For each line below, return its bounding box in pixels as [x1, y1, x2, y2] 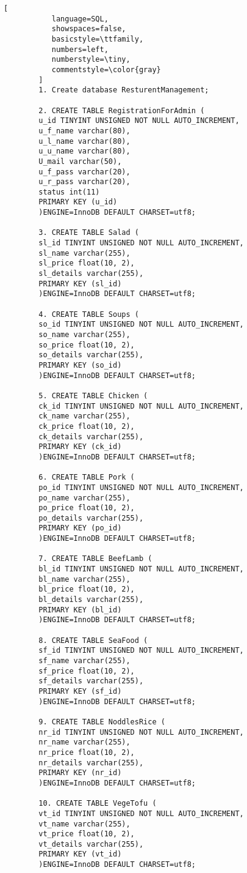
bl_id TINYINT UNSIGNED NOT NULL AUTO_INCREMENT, [38, 565, 244, 574]
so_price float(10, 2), [38, 340, 135, 349]
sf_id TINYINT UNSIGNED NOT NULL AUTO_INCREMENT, [38, 646, 244, 655]
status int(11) [38, 187, 100, 196]
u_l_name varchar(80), [38, 136, 131, 146]
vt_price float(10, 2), [38, 830, 135, 839]
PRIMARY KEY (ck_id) [38, 442, 122, 451]
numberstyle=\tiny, [51, 55, 131, 64]
